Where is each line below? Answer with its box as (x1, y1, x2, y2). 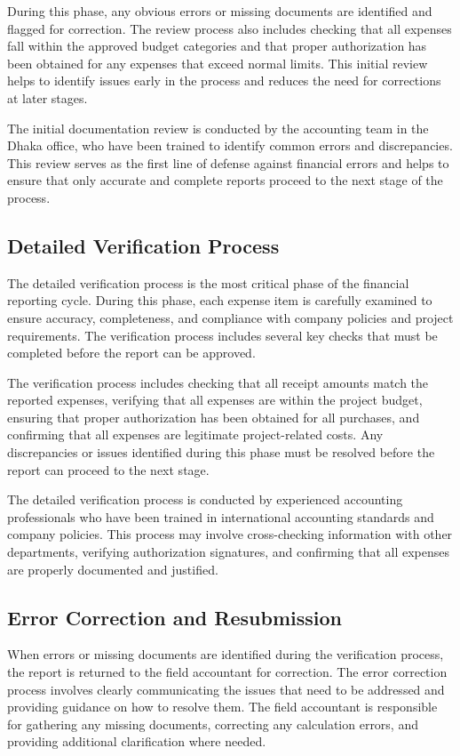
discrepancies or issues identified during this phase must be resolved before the (7, 443, 435, 462)
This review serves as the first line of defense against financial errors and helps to (7, 153, 449, 172)
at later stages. (7, 88, 88, 107)
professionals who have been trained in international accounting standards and (7, 507, 434, 526)
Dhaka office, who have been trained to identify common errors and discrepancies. (7, 136, 453, 155)
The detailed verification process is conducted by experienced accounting (7, 490, 403, 509)
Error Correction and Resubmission (7, 603, 342, 631)
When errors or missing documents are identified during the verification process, (7, 645, 444, 664)
